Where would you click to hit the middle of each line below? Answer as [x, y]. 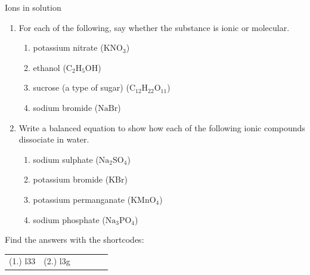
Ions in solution [33, 7]
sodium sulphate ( [66, 159]
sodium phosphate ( [69, 219]
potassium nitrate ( [68, 47]
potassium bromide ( [71, 179]
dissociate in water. [54, 139]
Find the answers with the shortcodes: [75, 240]
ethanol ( [49, 67]
